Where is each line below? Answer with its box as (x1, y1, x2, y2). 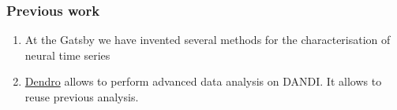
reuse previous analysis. (24, 89, 139, 104)
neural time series (24, 46, 110, 63)
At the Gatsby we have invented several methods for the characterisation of (24, 31, 391, 48)
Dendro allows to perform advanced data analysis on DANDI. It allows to (24, 73, 382, 90)
